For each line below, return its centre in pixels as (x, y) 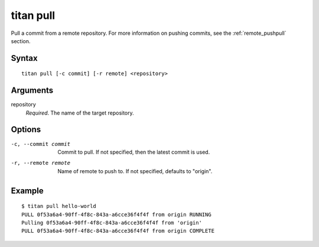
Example (27, 191)
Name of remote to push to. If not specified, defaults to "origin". (135, 171)
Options (26, 130)
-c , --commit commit (41, 144)
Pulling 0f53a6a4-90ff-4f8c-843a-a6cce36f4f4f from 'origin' (112, 222)
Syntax (24, 58)
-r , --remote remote (41, 163)
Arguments (32, 91)
